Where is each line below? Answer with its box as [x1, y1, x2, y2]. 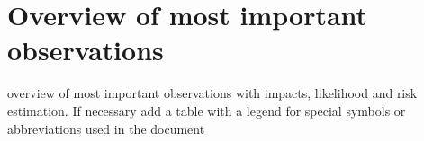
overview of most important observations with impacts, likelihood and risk [7, 84, 418, 102]
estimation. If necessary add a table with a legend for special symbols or [7, 101, 406, 119]
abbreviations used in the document [7, 119, 205, 137]
